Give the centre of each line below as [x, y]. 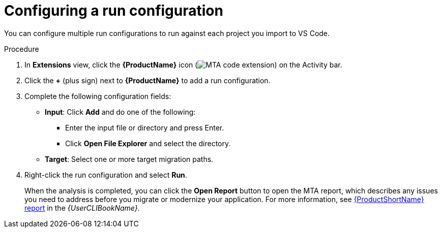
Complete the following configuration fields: [98, 96]
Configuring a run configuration [114, 11]
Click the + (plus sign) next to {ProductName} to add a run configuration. [148, 80]
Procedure [22, 49]
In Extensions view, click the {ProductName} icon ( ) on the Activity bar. [183, 64]
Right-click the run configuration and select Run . [106, 175]
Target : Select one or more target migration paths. [129, 159]
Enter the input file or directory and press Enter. [145, 127]
